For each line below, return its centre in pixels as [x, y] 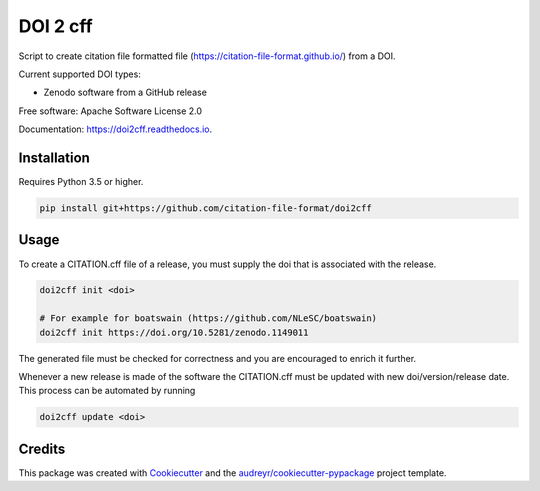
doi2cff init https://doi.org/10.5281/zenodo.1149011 [174, 332]
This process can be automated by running [107, 391]
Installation [54, 157]
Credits [42, 448]
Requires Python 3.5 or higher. [81, 182]
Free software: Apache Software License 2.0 [110, 111]
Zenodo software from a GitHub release [125, 92]
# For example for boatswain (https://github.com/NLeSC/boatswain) [208, 318]
